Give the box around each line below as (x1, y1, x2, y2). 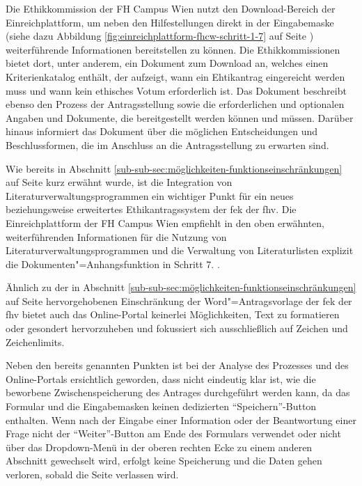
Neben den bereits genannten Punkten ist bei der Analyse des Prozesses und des (6, 358, 349, 373)
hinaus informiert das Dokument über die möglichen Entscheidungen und (6, 124, 318, 139)
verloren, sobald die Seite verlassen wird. (6, 467, 179, 481)
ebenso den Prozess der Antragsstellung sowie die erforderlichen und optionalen (6, 97, 345, 111)
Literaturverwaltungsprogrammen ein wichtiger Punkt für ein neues (6, 188, 294, 203)
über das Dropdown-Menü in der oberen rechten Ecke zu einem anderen (6, 439, 313, 454)
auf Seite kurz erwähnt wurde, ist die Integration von (6, 175, 233, 189)
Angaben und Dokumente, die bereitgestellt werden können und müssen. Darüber (6, 110, 354, 125)
